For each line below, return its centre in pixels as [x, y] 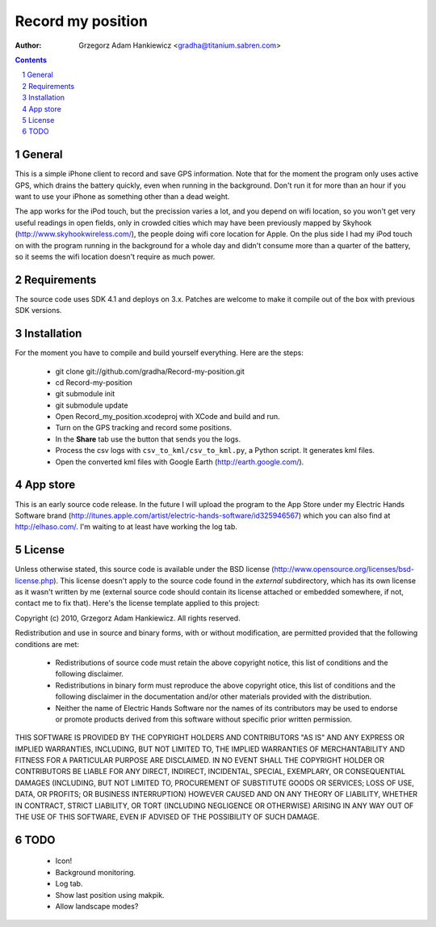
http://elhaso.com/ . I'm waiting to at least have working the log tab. [126, 527]
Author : [28, 45]
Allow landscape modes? [97, 907]
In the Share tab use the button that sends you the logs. [148, 439]
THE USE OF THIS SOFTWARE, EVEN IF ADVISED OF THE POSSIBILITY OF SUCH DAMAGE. [168, 817]
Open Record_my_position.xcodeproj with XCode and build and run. [168, 417]
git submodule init [85, 394]
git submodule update [92, 405]
